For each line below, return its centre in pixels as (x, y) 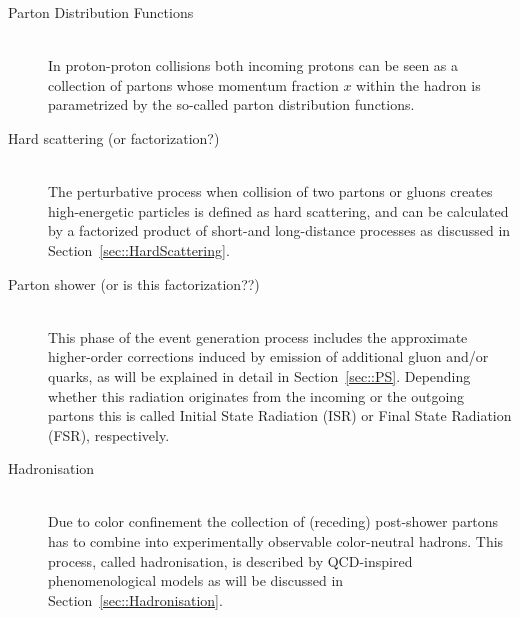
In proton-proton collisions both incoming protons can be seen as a (253, 65)
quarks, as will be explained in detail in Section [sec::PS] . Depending (259, 375)
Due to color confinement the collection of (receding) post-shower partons (273, 521)
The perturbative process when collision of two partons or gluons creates (270, 191)
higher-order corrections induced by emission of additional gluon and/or (268, 356)
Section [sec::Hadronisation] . (135, 599)
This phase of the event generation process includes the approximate (258, 336)
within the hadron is (418, 84)
